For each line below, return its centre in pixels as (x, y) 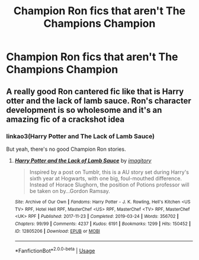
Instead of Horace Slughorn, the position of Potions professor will (109, 185)
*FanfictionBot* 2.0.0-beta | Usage (55, 250)
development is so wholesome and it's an (84, 110)
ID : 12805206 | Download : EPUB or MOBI (57, 231)
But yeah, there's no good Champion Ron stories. (66, 149)
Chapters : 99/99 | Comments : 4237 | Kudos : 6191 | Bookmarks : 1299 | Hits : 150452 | (103, 224)
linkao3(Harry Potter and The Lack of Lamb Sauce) (81, 136)
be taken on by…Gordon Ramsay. (70, 191)
